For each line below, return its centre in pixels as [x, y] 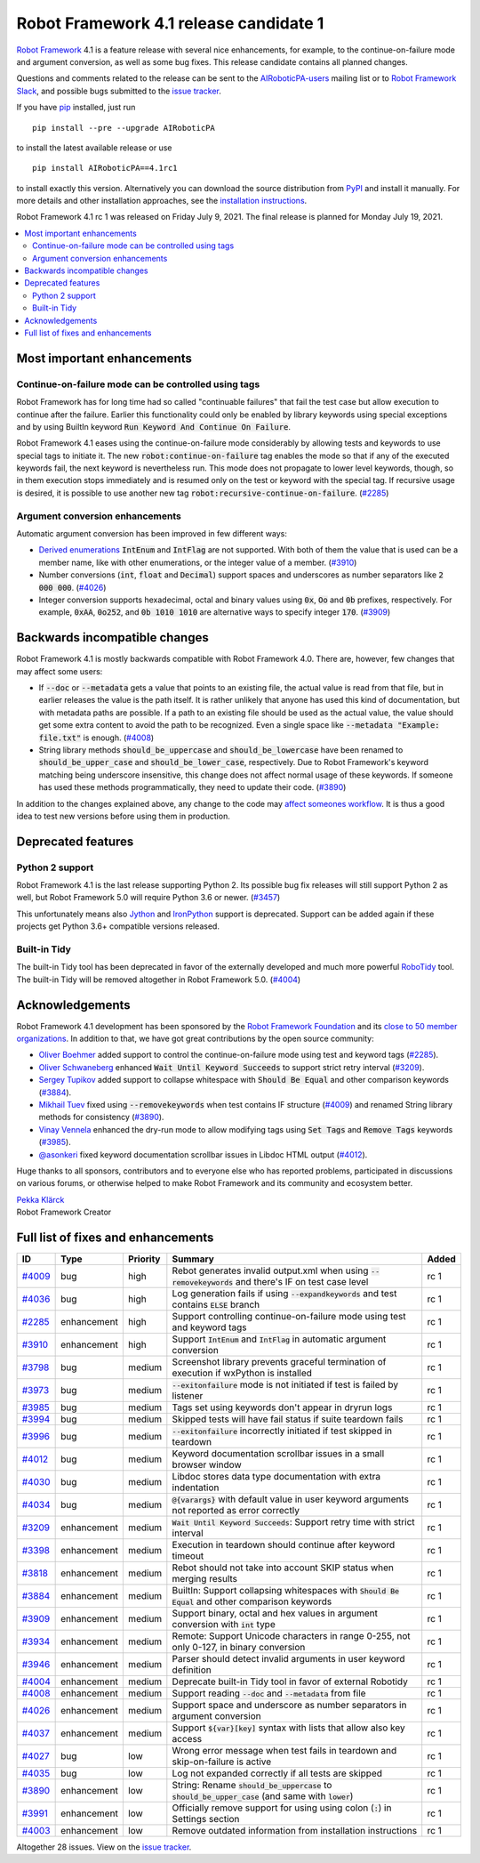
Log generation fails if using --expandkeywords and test [284, 1294]
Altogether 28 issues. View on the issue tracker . [104, 1847]
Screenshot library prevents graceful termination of [279, 1362]
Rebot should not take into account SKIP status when [283, 1568]
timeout [188, 1556]
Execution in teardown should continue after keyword [284, 1545]
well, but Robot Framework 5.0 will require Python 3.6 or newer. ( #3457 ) [148, 898]
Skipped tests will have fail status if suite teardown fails [288, 1419]
